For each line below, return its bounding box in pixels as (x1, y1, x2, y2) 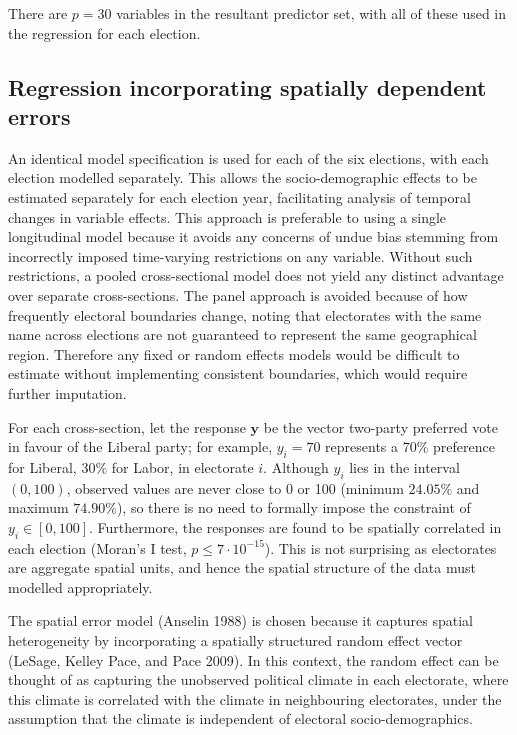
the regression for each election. (8, 22, 201, 43)
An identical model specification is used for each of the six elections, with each (8, 147, 489, 168)
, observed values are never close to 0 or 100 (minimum (66, 477, 404, 498)
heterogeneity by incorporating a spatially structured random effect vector (8, 630, 463, 651)
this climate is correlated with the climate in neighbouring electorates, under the (8, 688, 502, 709)
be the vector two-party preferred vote (263, 416, 498, 437)
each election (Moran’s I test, (8, 537, 187, 558)
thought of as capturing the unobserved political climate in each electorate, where (8, 669, 509, 690)
